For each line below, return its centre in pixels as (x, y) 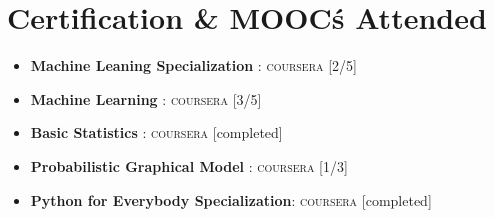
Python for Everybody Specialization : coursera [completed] (231, 199)
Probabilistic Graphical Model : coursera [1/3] (189, 165)
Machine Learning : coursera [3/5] (146, 98)
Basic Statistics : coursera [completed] (156, 132)
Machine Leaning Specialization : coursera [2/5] (193, 65)
